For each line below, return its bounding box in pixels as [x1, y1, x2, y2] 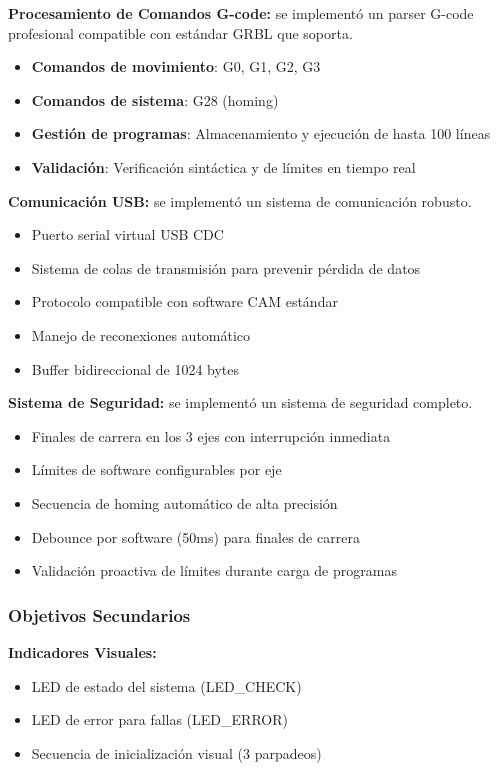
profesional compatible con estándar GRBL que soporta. [8, 22, 353, 43]
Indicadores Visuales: [8, 641, 157, 662]
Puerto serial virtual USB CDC [31, 224, 224, 245]
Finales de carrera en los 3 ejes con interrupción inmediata [31, 425, 391, 446]
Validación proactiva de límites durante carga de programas [31, 560, 397, 581]
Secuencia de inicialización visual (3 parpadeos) [31, 742, 322, 763]
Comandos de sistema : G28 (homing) [31, 89, 279, 110]
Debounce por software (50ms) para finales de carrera [31, 526, 360, 547]
